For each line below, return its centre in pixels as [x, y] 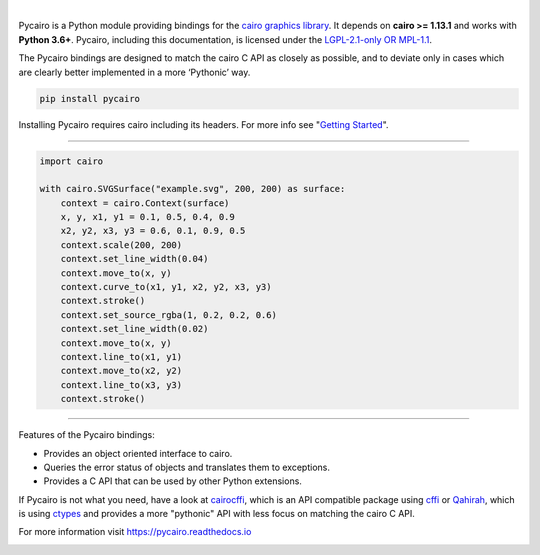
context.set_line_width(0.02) [134, 329]
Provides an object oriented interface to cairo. [138, 453]
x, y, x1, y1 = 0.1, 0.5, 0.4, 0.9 [147, 217]
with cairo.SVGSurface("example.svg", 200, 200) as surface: [192, 189]
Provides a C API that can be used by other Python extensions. [172, 481]
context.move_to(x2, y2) [121, 371]
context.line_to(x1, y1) [121, 356]
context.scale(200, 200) [121, 244]
